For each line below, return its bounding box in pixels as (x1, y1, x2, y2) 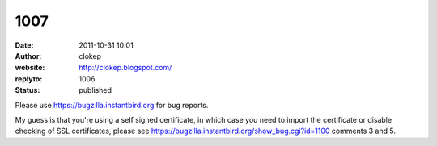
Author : (15, 51, 42, 60)
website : (15, 63, 45, 73)
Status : (15, 86, 40, 95)
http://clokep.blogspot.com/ (78, 63, 172, 73)
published (78, 86, 112, 95)
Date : (15, 40, 34, 50)
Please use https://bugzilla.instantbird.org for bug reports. (15, 100, 209, 110)
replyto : (15, 73, 43, 84)
